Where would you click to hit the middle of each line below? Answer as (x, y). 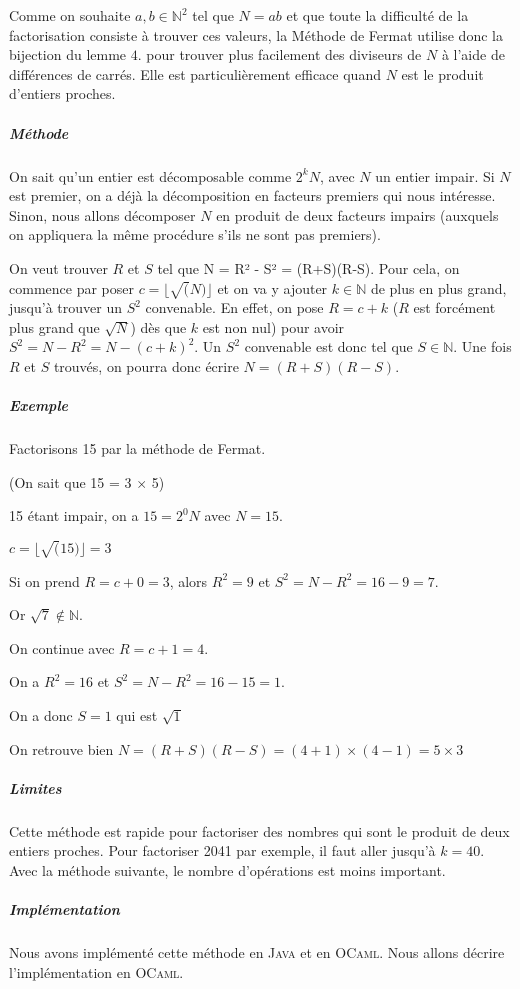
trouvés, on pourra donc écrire (146, 366)
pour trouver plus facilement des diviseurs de (284, 54)
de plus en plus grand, (438, 287)
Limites (35, 787)
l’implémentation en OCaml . (96, 971)
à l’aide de (473, 54)
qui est (137, 714)
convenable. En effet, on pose (234, 307)
